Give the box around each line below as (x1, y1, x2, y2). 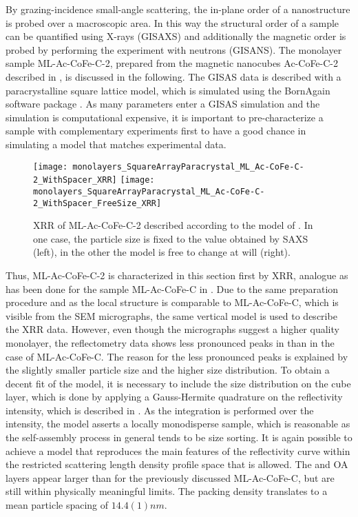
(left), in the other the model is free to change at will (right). (33, 245, 291, 259)
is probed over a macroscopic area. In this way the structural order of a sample (6, 15, 339, 30)
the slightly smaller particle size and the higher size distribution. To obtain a (6, 363, 330, 377)
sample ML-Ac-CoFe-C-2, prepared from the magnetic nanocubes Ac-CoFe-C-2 (6, 56, 339, 70)
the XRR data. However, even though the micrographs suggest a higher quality (6, 322, 339, 336)
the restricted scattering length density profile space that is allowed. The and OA (6, 457, 348, 472)
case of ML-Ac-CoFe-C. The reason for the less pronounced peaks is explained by (6, 349, 348, 363)
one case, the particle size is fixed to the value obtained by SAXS (33, 231, 308, 245)
